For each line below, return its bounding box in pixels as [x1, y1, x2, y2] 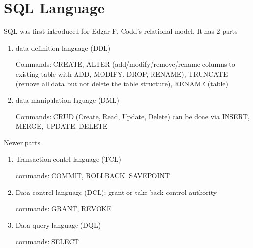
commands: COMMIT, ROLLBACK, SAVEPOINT [15, 170, 170, 181]
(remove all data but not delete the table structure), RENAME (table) [15, 78, 228, 88]
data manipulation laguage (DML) [15, 95, 120, 105]
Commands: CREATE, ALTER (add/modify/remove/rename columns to [15, 59, 235, 69]
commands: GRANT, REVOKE [15, 203, 112, 214]
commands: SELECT [15, 236, 79, 247]
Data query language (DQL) [15, 220, 101, 230]
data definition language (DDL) [15, 42, 111, 53]
